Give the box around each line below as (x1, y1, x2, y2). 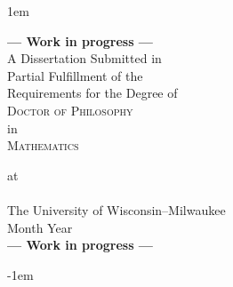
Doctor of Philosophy (7, 100, 133, 119)
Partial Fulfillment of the (7, 66, 143, 84)
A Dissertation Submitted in (7, 49, 162, 68)
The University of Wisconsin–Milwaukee (7, 200, 226, 219)
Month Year (7, 218, 73, 236)
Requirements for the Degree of (7, 84, 178, 102)
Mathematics (7, 136, 79, 155)
